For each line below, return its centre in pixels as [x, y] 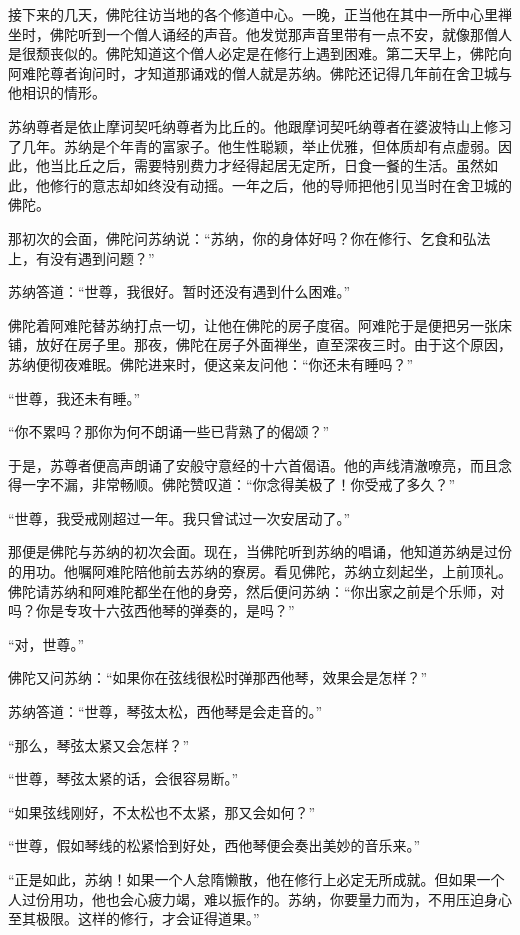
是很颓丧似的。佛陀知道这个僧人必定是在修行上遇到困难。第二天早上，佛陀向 [260, 53]
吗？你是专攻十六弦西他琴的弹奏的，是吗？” [151, 610]
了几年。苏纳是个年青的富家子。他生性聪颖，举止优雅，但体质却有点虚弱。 [253, 145]
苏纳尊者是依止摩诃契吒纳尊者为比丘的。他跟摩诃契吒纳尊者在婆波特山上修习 [260, 125]
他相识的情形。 [57, 92]
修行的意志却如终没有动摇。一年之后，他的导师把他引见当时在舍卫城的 [280, 184]
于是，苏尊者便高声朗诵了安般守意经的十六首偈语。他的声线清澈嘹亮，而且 [253, 464]
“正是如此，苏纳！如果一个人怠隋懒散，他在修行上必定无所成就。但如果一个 [256, 879]
